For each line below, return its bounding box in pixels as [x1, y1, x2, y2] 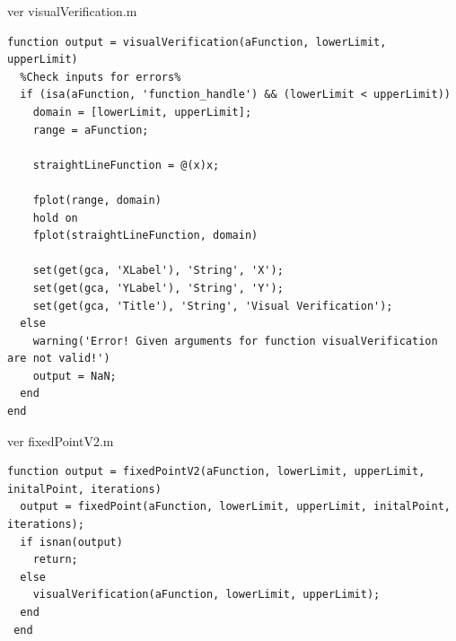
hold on [32, 211, 78, 224]
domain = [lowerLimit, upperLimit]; [32, 105, 252, 119]
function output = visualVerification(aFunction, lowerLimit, [7, 35, 387, 48]
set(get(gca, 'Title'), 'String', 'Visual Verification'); [32, 299, 393, 312]
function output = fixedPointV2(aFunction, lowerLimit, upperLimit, [7, 465, 425, 479]
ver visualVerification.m [7, 2, 137, 20]
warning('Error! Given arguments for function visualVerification [32, 334, 438, 347]
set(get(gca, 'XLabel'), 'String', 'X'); [32, 264, 284, 277]
